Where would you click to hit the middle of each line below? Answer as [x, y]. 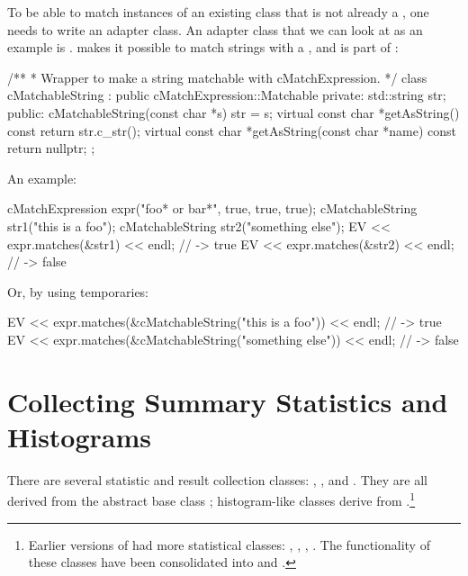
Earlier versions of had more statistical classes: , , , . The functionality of [229, 544]
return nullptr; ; [51, 148]
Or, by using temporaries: [78, 291]
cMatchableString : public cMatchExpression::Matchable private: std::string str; [227, 95]
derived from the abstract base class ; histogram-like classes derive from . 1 [211, 499]
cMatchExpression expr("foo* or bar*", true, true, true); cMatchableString [212, 208]
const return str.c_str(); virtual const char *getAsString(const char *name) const [232, 130]
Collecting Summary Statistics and [228, 401]
